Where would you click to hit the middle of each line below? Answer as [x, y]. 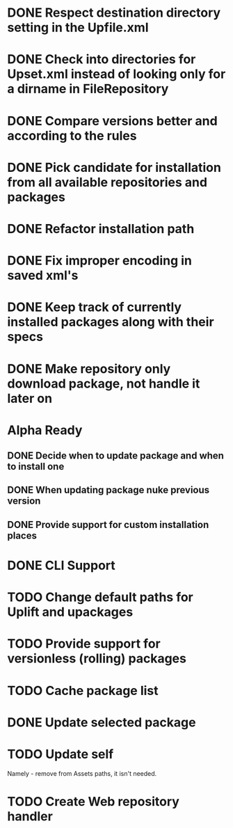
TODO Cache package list [83, 691]
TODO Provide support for [84, 644]
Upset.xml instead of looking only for [116, 74]
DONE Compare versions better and [112, 121]
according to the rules [72, 135]
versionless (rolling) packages [97, 659]
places [22, 535]
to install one [36, 467]
